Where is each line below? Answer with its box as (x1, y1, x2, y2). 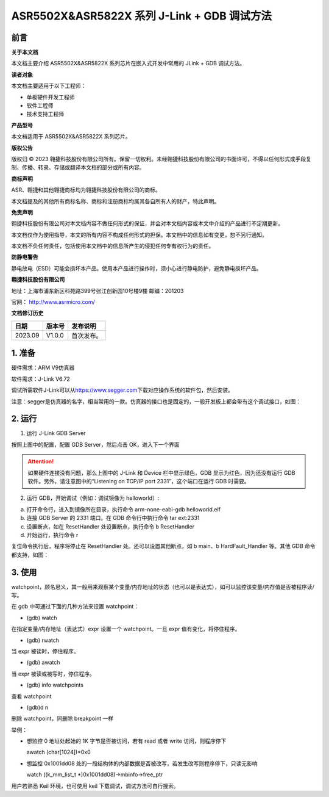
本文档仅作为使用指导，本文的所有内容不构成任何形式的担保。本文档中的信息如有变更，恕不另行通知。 (11, 231, 267, 238)
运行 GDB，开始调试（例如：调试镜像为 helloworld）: (26, 494, 160, 502)
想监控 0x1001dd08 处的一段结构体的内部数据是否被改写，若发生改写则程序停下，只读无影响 (26, 760, 258, 767)
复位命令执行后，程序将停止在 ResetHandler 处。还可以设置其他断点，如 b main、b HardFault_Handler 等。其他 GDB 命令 (11, 543, 316, 550)
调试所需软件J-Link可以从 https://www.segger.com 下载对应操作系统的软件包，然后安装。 (11, 386, 234, 394)
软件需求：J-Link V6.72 (11, 375, 70, 383)
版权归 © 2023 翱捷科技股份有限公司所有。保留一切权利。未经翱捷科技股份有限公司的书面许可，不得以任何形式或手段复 (11, 155, 312, 162)
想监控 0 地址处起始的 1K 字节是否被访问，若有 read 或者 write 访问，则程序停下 (26, 737, 227, 745)
